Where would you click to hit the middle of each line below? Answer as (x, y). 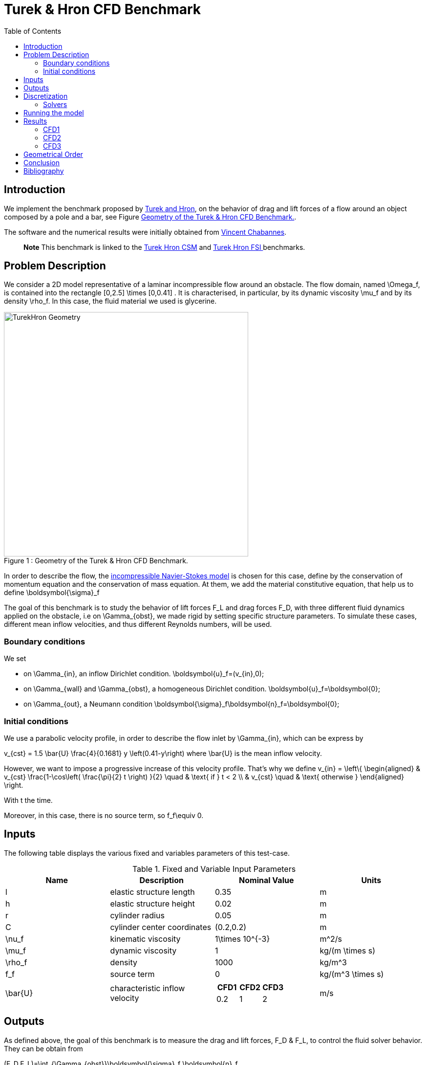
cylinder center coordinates (161, 927)
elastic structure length (152, 892)
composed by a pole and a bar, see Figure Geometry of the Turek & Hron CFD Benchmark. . (150, 217)
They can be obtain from (43, 1048)
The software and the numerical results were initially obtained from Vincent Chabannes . (145, 232)
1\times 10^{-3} (243, 939)
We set (15, 659)
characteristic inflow (148, 988)
